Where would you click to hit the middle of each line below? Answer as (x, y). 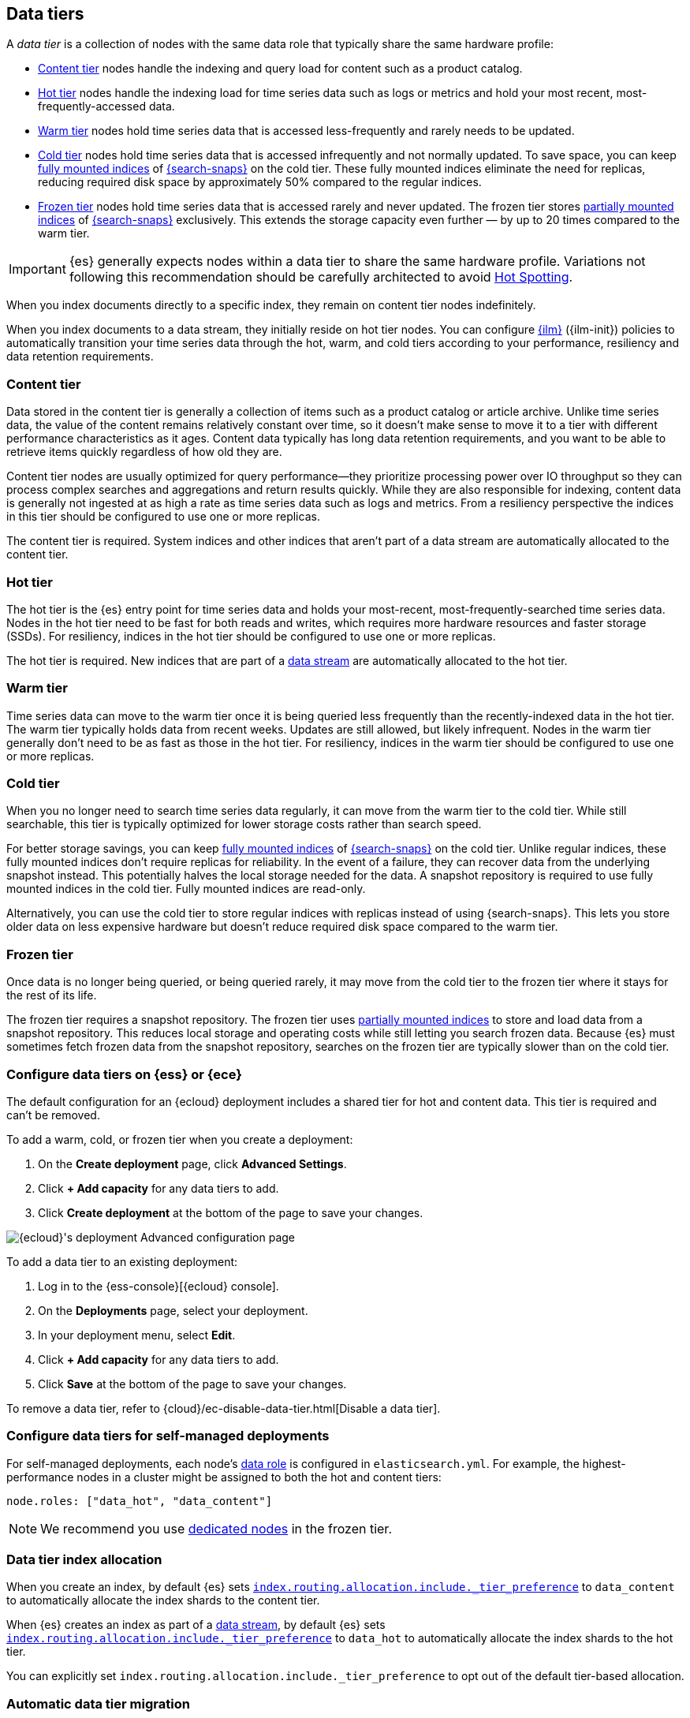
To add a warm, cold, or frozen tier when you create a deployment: (180, 1139)
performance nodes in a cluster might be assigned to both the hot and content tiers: (224, 1477)
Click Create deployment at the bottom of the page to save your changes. (231, 1212)
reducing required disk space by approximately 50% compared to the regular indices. (260, 182)
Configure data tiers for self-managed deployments (168, 1436)
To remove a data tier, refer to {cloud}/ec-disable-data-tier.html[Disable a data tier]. (224, 1408)
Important (37, 269)
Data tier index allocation (84, 1560)
